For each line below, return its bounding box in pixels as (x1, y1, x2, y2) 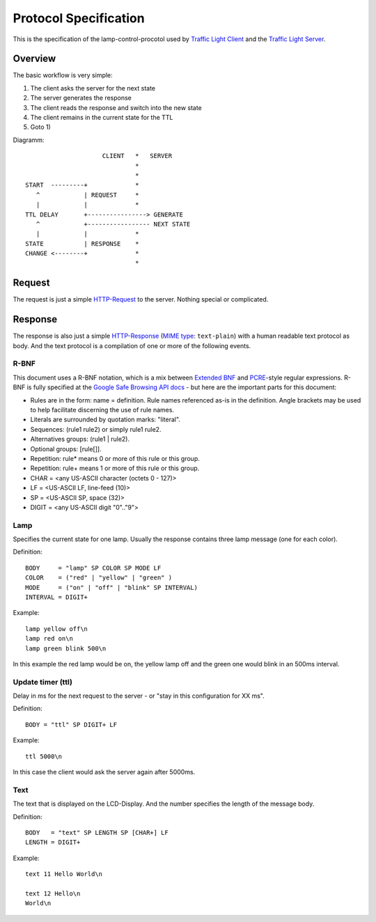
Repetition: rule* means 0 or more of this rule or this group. (30, 454, 200, 462)
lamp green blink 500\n (25, 644, 107, 653)
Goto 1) (30, 123, 52, 132)
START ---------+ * (25, 181, 139, 189)
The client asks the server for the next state (30, 84, 156, 92)
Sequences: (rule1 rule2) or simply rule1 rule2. (30, 425, 162, 433)
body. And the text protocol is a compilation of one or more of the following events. (13, 341, 251, 350)
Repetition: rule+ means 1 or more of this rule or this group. (30, 464, 200, 473)
